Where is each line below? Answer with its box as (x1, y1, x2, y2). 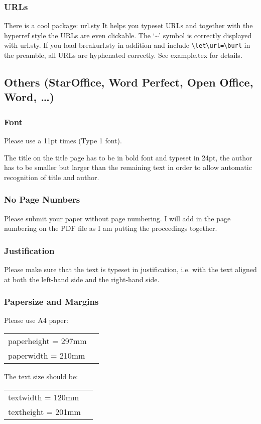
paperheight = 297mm (8, 335, 87, 347)
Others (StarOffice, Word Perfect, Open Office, (4, 74, 253, 90)
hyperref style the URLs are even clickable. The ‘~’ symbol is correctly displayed (4, 30, 252, 40)
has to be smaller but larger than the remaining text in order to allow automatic (4, 162, 252, 173)
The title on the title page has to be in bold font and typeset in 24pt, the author (4, 152, 252, 162)
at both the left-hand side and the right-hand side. (4, 274, 160, 284)
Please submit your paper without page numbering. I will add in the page (4, 213, 231, 223)
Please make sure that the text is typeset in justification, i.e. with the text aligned (4, 264, 257, 275)
